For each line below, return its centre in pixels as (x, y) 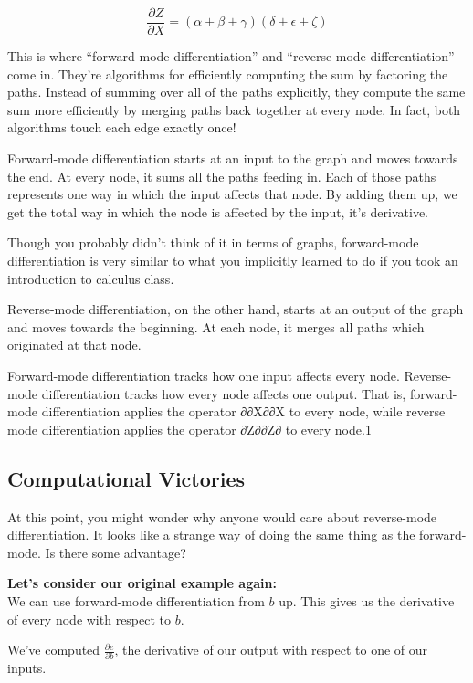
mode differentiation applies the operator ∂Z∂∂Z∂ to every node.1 (189, 429)
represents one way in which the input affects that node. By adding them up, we (232, 194)
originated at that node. (74, 345)
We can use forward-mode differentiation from (136, 600)
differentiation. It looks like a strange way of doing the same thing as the (211, 535)
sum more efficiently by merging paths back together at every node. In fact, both (234, 109)
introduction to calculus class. (91, 278)
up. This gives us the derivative (367, 600)
